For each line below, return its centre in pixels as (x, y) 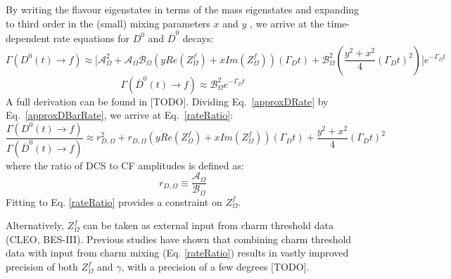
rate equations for (91, 38)
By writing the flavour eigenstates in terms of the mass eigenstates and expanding (183, 9)
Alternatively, (35, 225)
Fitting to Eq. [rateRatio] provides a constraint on (114, 201)
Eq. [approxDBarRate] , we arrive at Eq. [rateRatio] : (120, 115)
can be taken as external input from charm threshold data (208, 225)
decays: (198, 38)
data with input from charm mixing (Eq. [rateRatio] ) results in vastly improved (177, 253)
